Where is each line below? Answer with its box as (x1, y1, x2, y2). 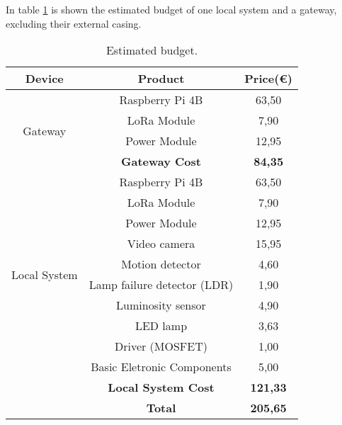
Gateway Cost (120, 153, 201, 170)
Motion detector (121, 256, 201, 273)
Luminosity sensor (116, 297, 206, 314)
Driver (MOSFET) (114, 338, 207, 355)
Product (137, 70, 185, 87)
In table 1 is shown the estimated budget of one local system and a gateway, (6, 2, 337, 16)
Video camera (127, 235, 195, 252)
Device (25, 70, 64, 87)
